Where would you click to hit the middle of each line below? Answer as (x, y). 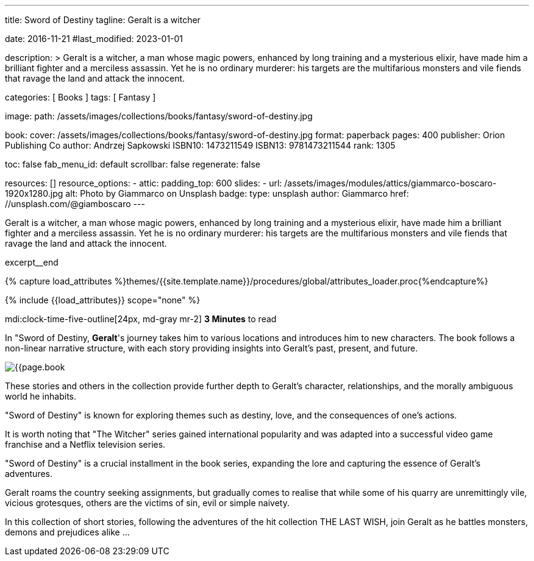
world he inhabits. (41, 396)
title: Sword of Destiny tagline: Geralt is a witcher (103, 20)
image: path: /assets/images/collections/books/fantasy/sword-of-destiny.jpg (159, 116)
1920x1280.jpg (34, 193)
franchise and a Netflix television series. (85, 444)
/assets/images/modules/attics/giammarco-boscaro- (390, 183)
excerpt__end (32, 262)
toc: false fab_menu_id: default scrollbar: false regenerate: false (133, 164)
